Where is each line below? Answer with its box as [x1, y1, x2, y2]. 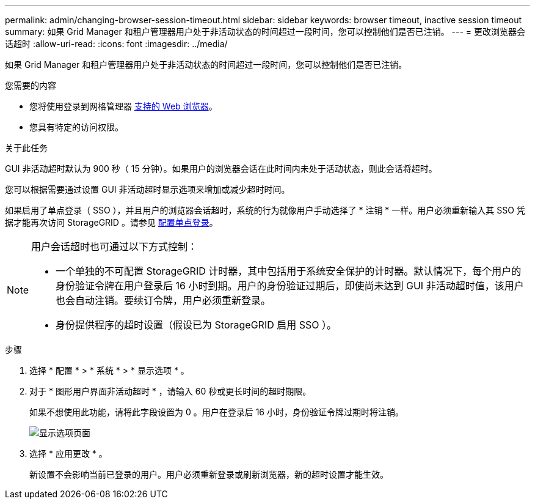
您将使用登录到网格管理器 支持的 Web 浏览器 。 [29, 101, 217, 111]
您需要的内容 [5, 80, 56, 91]
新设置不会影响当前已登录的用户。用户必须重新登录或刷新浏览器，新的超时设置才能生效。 [29, 469, 388, 480]
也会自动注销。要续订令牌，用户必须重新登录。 [56, 294, 271, 306]
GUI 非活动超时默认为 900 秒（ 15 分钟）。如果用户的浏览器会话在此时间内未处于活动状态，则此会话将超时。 [5, 163, 437, 174]
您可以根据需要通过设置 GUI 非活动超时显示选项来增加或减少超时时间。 [5, 184, 290, 195]
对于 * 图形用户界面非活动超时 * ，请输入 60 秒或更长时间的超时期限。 [29, 386, 311, 396]
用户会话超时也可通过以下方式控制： [31, 240, 198, 253]
